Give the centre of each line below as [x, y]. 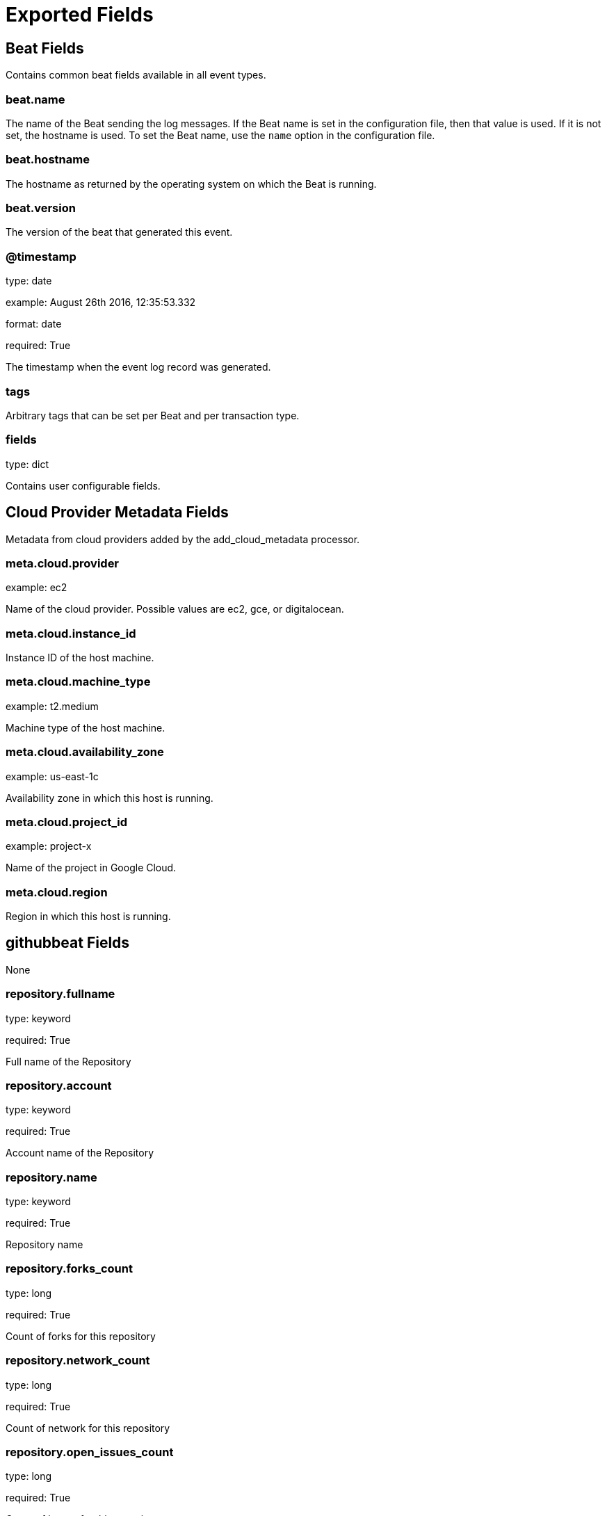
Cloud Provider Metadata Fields [117, 513]
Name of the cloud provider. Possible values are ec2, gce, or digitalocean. [175, 609]
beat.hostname [48, 160]
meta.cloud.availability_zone [85, 752]
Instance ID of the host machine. [80, 658]
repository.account [59, 1085]
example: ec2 [37, 588]
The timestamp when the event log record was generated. [138, 367]
